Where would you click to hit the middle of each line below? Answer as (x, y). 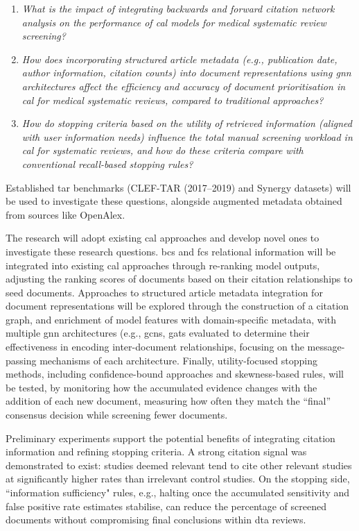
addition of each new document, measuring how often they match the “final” (168, 401)
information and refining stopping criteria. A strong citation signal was (156, 452)
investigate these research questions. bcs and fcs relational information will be (171, 251)
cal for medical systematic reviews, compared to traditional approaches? (173, 100)
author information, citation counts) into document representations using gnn (186, 73)
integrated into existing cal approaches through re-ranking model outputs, (163, 265)
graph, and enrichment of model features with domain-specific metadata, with (171, 319)
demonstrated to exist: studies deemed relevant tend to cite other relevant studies (179, 465)
